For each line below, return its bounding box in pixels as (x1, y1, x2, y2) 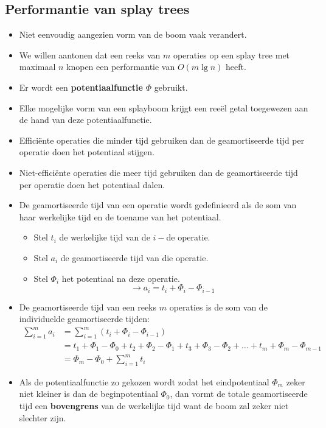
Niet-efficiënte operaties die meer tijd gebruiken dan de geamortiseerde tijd (19, 166, 298, 178)
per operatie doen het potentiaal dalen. (19, 178, 165, 191)
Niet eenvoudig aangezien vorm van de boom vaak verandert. (19, 28, 247, 41)
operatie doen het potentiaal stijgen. (19, 146, 154, 158)
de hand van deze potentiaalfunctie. (19, 113, 152, 126)
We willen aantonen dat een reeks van (19, 48, 161, 61)
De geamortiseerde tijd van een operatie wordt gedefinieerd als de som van (19, 198, 297, 211)
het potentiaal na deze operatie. (61, 272, 180, 284)
